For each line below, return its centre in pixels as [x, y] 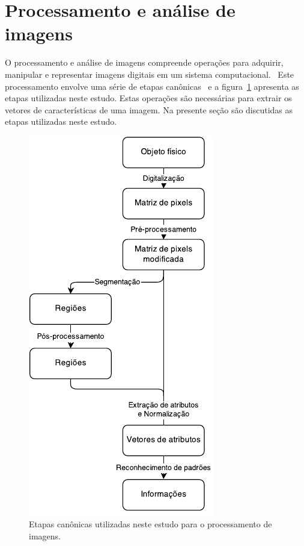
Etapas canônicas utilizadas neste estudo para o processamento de [150, 524]
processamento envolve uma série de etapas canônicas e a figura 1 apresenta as [152, 86]
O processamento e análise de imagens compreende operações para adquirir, [144, 62]
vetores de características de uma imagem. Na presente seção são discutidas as [149, 109]
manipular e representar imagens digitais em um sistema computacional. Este [150, 74]
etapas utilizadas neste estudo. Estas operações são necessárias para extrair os [148, 98]
